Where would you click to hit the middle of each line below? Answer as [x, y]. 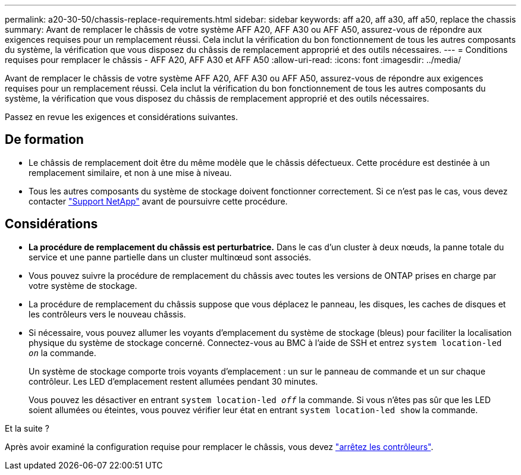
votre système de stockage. [83, 285]
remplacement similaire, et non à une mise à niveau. [130, 172]
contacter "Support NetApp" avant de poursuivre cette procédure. [158, 201]
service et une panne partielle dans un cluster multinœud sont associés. [170, 257]
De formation [44, 140]
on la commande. [62, 353]
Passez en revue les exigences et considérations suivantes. [121, 117]
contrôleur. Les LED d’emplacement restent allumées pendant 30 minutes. [173, 381]
